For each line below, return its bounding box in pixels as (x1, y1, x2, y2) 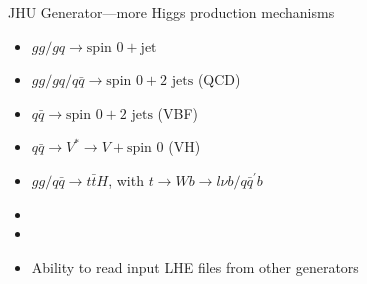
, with (108, 169, 144, 190)
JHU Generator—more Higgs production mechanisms (8, 2, 335, 22)
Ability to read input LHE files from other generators (31, 256, 359, 277)
